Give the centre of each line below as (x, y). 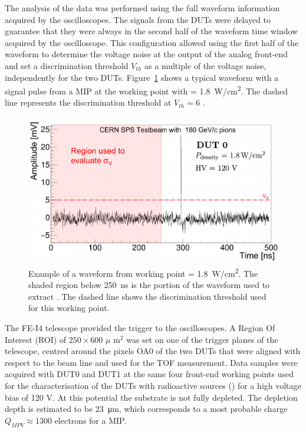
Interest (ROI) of (36, 339)
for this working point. (69, 308)
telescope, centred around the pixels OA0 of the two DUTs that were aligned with (153, 351)
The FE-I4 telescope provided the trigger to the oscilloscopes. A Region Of (140, 328)
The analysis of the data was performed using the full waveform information (142, 8)
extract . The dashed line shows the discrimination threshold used (147, 296)
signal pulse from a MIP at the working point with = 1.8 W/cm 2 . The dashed (147, 90)
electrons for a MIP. (91, 420)
